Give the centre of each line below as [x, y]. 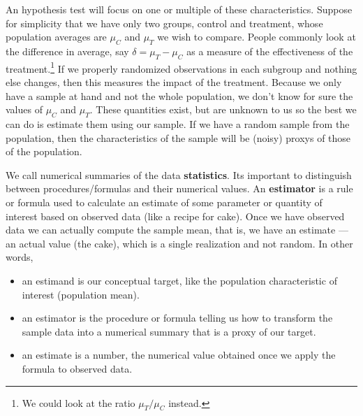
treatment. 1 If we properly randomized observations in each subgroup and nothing [181, 67]
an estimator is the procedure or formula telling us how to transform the [177, 318]
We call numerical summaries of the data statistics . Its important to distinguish [179, 174]
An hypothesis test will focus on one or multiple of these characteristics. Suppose [179, 9]
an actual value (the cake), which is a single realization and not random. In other [179, 243]
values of [24, 109]
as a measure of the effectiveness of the [270, 51]
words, [20, 257]
